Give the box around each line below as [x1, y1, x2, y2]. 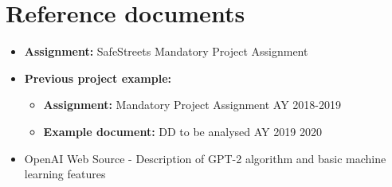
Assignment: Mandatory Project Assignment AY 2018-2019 [43, 96, 341, 113]
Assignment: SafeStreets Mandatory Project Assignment [24, 43, 308, 60]
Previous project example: [24, 69, 172, 86]
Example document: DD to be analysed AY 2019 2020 [43, 123, 322, 139]
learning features [24, 166, 106, 182]
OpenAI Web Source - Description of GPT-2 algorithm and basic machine [24, 150, 386, 166]
